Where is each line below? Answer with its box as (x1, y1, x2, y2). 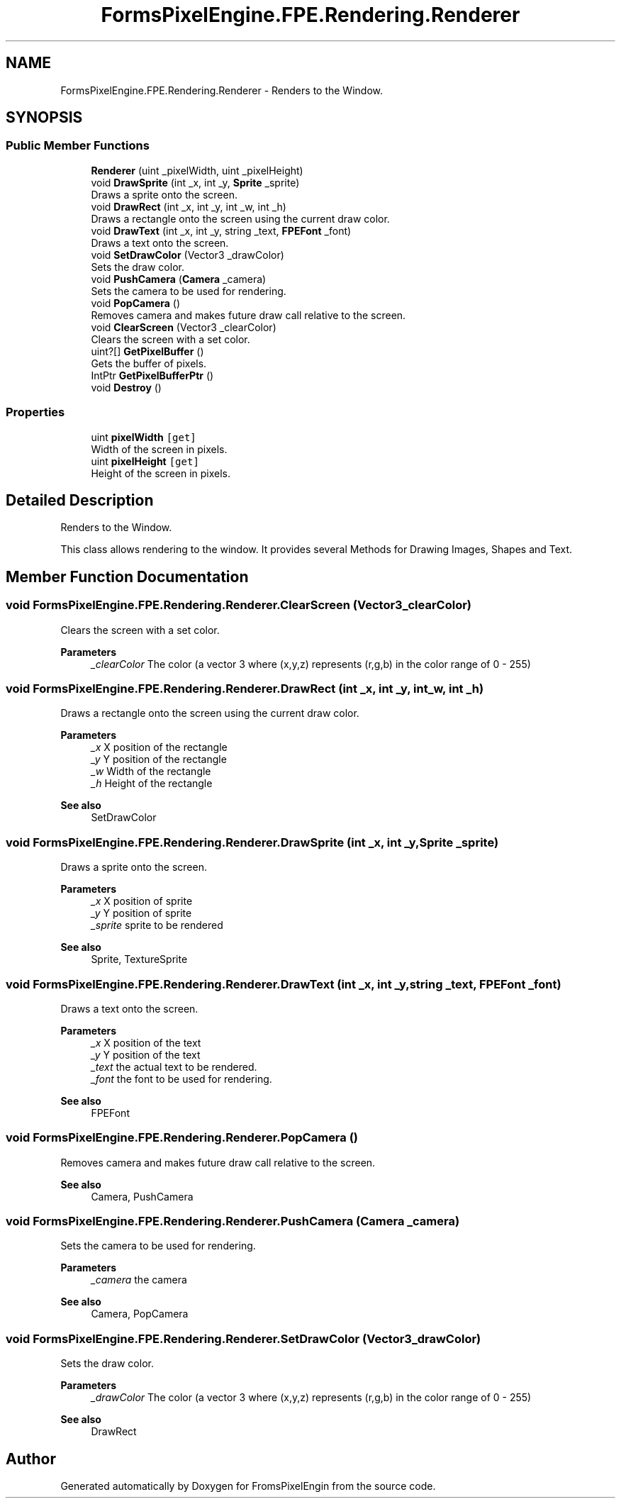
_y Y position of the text (91, 1048, 201, 1061)
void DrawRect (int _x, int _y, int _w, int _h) (91, 200, 286, 213)
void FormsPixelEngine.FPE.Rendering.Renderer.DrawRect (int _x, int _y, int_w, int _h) (6, 681, 484, 696)
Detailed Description (6, 491, 154, 509)
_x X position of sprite (91, 895, 193, 908)
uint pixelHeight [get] (91, 455, 199, 467)
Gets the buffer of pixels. (91, 357, 207, 369)
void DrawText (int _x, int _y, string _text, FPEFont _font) (91, 224, 352, 237)
